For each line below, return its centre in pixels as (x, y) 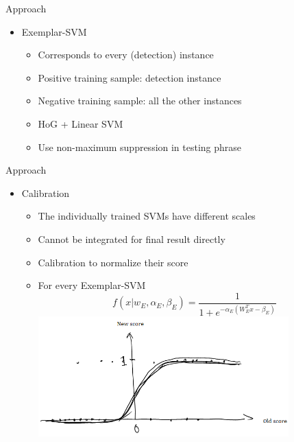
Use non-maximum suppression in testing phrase (140, 147)
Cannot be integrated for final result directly (132, 239)
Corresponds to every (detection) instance (126, 55)
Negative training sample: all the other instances (140, 101)
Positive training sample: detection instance (130, 77)
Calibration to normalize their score (113, 262)
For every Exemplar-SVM (92, 285)
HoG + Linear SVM (81, 123)
